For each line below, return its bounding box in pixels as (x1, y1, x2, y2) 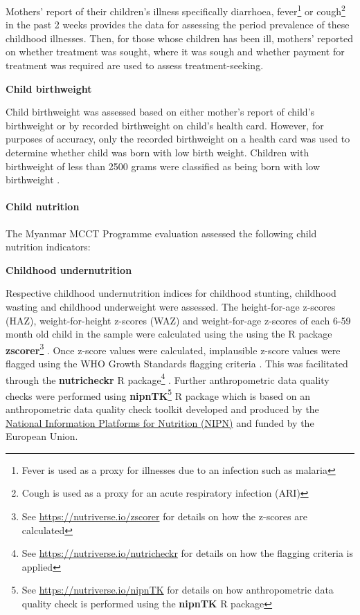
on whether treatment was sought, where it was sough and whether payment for (6, 44, 345, 59)
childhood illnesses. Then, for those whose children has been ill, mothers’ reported (6, 30, 354, 45)
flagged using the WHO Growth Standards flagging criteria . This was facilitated (6, 356, 348, 370)
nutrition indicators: (6, 239, 91, 254)
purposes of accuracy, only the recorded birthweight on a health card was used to (6, 131, 350, 146)
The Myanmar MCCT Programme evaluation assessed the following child (6, 226, 317, 240)
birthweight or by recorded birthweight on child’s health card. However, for (6, 118, 324, 132)
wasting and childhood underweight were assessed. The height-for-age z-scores (6, 299, 336, 313)
